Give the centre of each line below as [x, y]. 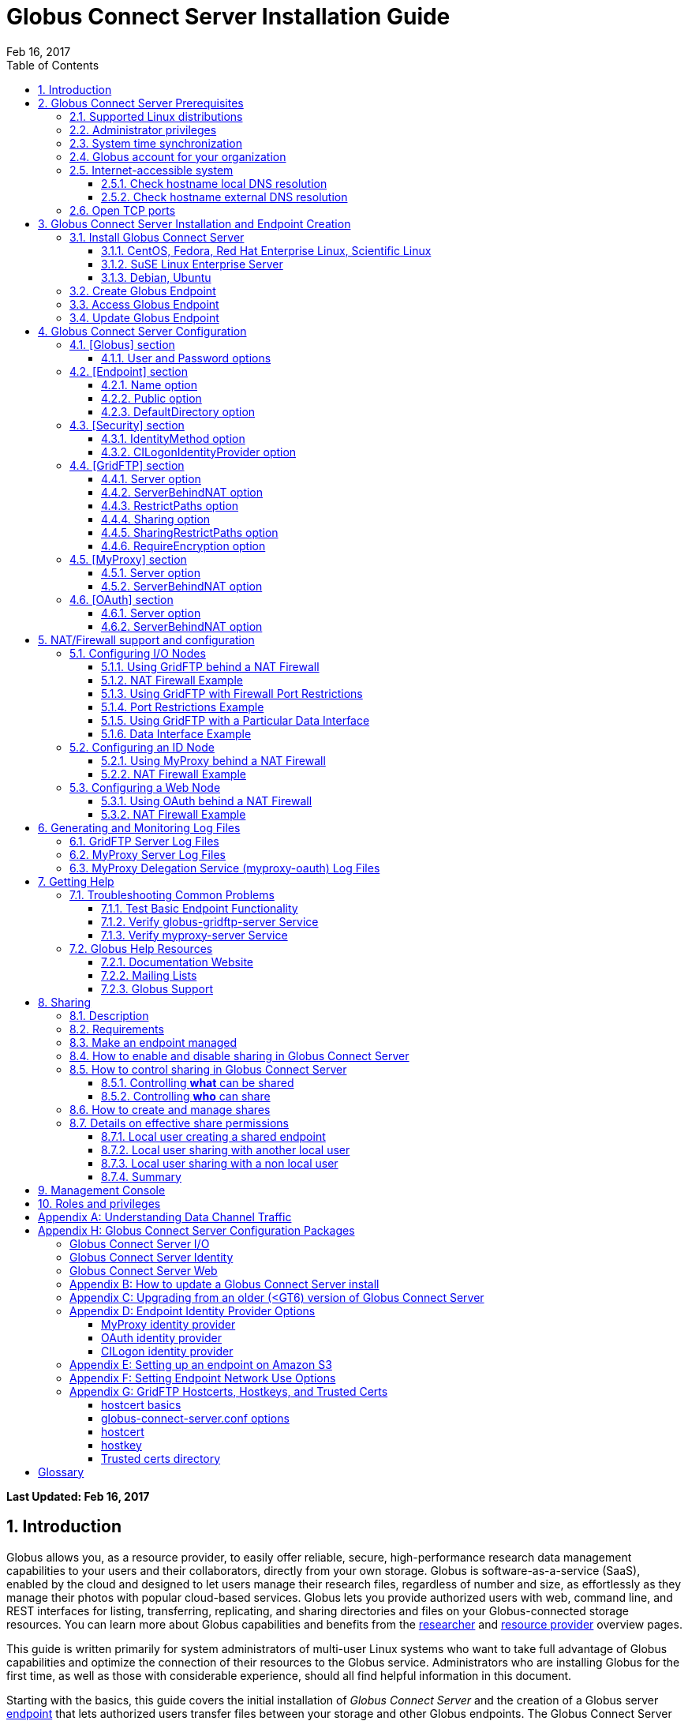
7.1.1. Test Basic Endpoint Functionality [200, 908]
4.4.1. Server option [151, 478]
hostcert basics [141, 1404]
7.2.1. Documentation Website [177, 962]
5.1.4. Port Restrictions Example [183, 707]
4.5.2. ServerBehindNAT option [182, 586]
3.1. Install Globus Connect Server [157, 237]
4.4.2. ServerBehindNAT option [182, 492]
